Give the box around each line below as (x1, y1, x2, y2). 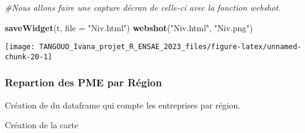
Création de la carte (5, 119, 79, 131)
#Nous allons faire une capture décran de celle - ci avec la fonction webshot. (5, 1, 281, 13)
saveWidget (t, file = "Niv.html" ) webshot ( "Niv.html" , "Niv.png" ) (5, 21, 253, 34)
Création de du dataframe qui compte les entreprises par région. (5, 98, 241, 111)
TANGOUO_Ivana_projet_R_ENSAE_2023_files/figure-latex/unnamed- (39, 43, 301, 52)
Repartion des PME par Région (5, 75, 162, 90)
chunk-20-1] (5, 52, 52, 61)
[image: (5, 43, 35, 52)
